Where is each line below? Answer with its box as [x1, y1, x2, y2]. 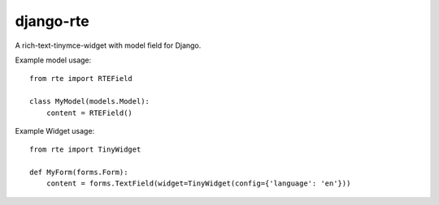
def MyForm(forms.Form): [29, 168, 128, 177]
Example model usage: [15, 55, 92, 65]
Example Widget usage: [15, 126, 95, 135]
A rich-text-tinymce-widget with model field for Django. [15, 41, 202, 50]
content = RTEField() [46, 108, 133, 117]
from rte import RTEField [29, 74, 133, 83]
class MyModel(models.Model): [29, 97, 150, 106]
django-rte [15, 12, 89, 30]
